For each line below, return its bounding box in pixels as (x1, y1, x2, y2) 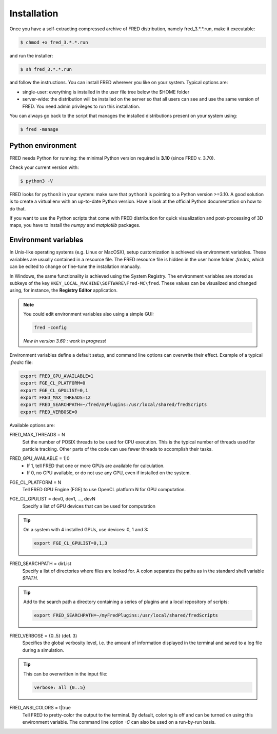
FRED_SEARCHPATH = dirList (9, 561, 72, 567)
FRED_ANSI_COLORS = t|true (9, 705, 71, 711)
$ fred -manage (20, 126, 58, 132)
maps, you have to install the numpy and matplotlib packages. (9, 222, 141, 228)
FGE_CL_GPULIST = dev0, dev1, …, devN (9, 496, 96, 502)
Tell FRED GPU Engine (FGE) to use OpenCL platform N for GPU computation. (22, 486, 186, 492)
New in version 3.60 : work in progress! (23, 338, 106, 344)
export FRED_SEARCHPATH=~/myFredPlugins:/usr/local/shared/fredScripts (34, 612, 218, 618)
